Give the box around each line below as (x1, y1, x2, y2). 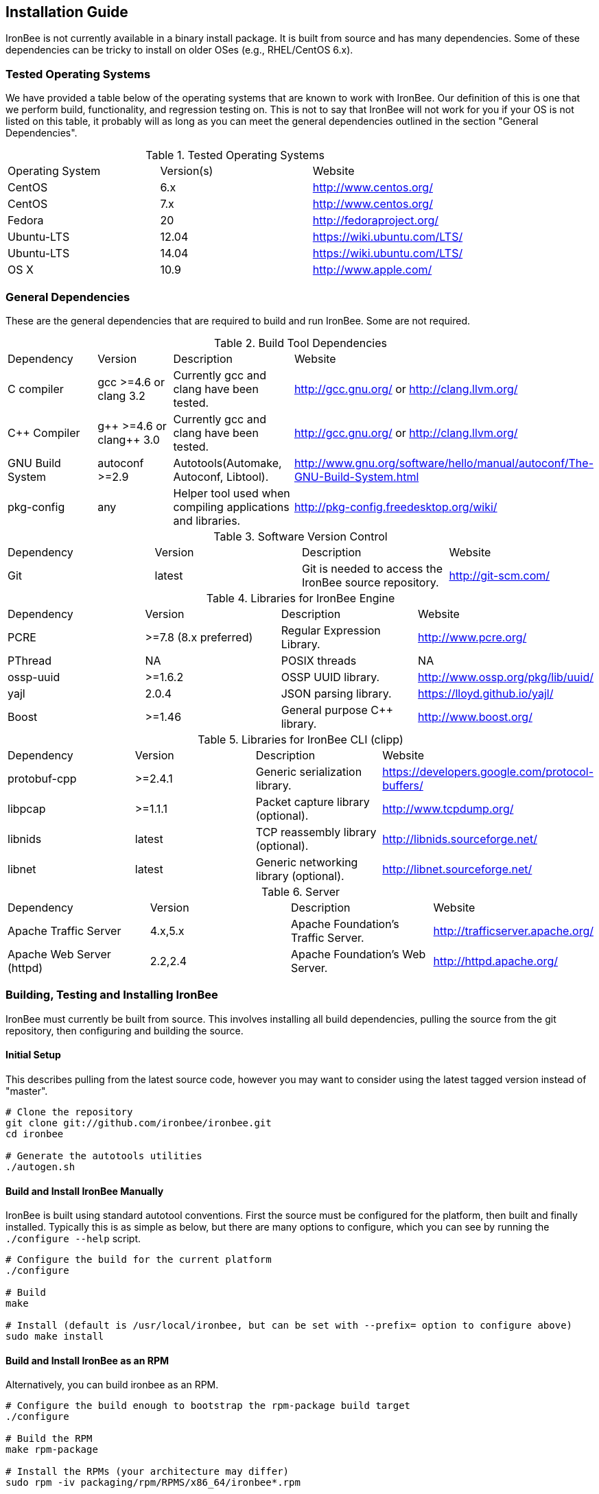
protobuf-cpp (8, 771, 77, 785)
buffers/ (382, 778, 423, 792)
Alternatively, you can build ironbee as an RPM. (5, 1379, 219, 1391)
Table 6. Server (261, 884, 340, 899)
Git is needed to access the (302, 561, 443, 576)
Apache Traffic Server (8, 923, 121, 938)
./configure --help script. (5, 1233, 141, 1245)
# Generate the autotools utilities (5, 1150, 202, 1161)
